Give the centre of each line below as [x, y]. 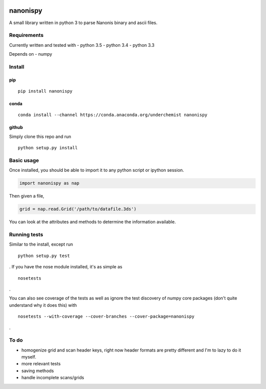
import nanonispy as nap [50, 183]
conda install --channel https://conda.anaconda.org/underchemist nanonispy [113, 115]
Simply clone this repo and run [40, 136]
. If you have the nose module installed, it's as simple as [66, 267]
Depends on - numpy [31, 54]
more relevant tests [41, 364]
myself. [29, 357]
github [16, 128]
